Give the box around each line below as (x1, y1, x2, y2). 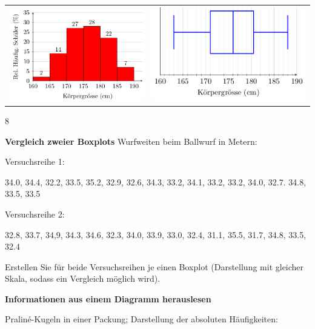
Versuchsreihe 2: (5, 207, 65, 220)
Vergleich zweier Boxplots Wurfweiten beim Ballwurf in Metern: (5, 135, 257, 147)
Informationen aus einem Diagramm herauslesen (5, 292, 211, 305)
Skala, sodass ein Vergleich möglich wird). (5, 272, 161, 285)
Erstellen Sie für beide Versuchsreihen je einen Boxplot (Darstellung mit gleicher (5, 260, 304, 273)
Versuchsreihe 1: (5, 155, 65, 168)
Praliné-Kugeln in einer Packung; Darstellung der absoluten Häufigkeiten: (5, 313, 278, 325)
